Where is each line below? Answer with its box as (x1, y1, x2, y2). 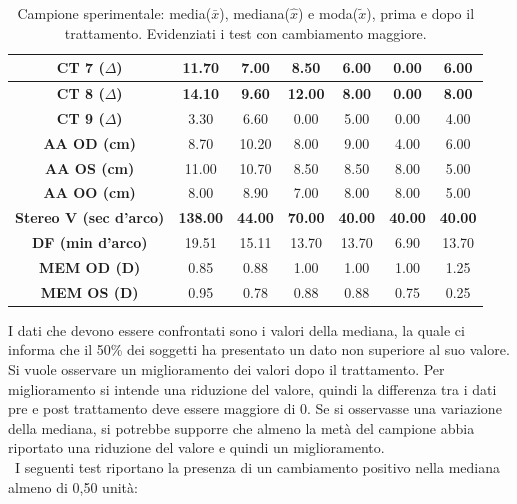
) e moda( (298, 3, 359, 23)
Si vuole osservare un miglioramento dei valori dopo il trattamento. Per (8, 359, 445, 380)
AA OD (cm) (43, 132, 136, 153)
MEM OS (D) (40, 281, 139, 302)
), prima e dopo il (366, 3, 475, 23)
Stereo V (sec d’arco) (15, 207, 165, 228)
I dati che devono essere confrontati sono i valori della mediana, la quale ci (8, 319, 465, 340)
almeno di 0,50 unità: (8, 476, 138, 497)
